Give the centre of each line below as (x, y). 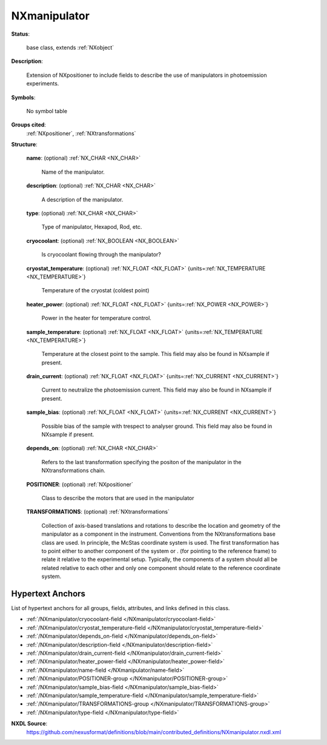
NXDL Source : (29, 724)
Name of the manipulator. (73, 172)
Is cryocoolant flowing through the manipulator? (101, 255)
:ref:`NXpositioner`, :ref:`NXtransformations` (81, 133)
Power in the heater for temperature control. (96, 318)
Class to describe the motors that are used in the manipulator (118, 498)
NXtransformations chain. (74, 471)
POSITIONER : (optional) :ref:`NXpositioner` (80, 484)
